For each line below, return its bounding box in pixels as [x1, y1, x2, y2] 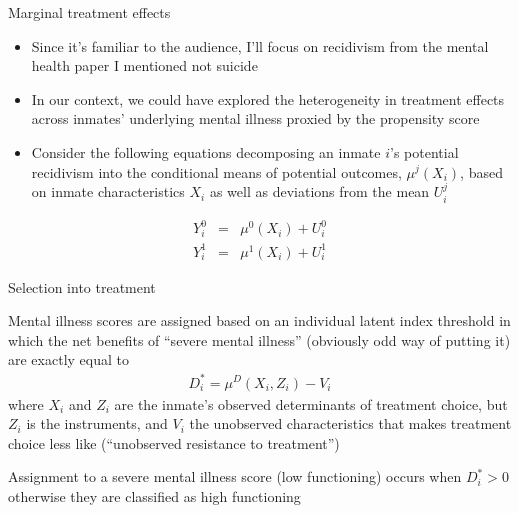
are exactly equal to [8, 349, 129, 370]
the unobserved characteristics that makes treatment [189, 413, 512, 434]
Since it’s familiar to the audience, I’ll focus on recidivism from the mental [31, 35, 489, 56]
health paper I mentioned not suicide [31, 55, 258, 76]
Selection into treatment [8, 276, 156, 297]
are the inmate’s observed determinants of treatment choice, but [114, 393, 508, 414]
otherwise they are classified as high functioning [8, 485, 301, 506]
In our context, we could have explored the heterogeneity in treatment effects [31, 88, 505, 109]
